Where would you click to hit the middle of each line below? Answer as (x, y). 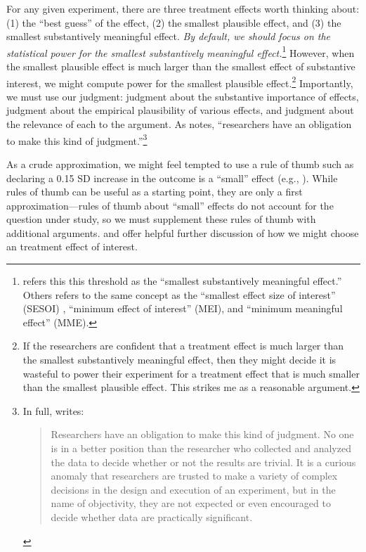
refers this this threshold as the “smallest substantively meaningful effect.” (182, 281)
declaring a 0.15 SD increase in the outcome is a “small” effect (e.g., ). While (172, 178)
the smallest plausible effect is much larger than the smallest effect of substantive (181, 66)
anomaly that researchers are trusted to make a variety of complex (194, 476)
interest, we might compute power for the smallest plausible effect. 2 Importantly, (180, 82)
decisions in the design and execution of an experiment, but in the (193, 489)
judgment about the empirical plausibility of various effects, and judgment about (180, 110)
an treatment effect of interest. (72, 246)
